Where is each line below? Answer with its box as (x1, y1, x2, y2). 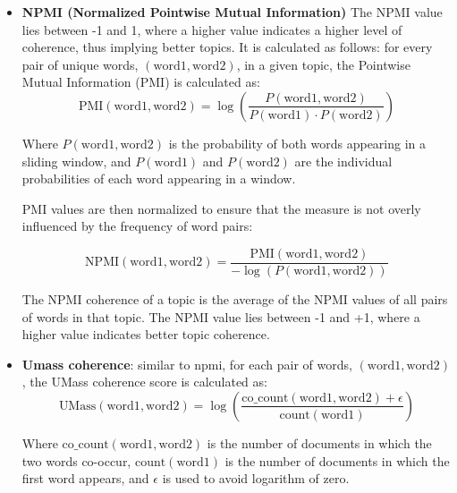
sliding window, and (21, 151, 131, 170)
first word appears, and (21, 469, 149, 488)
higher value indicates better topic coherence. (21, 325, 270, 344)
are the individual (294, 151, 393, 170)
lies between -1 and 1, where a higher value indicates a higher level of (21, 20, 402, 38)
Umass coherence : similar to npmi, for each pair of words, (21, 354, 352, 373)
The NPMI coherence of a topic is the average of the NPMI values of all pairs (21, 290, 448, 308)
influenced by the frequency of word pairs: (21, 217, 253, 235)
